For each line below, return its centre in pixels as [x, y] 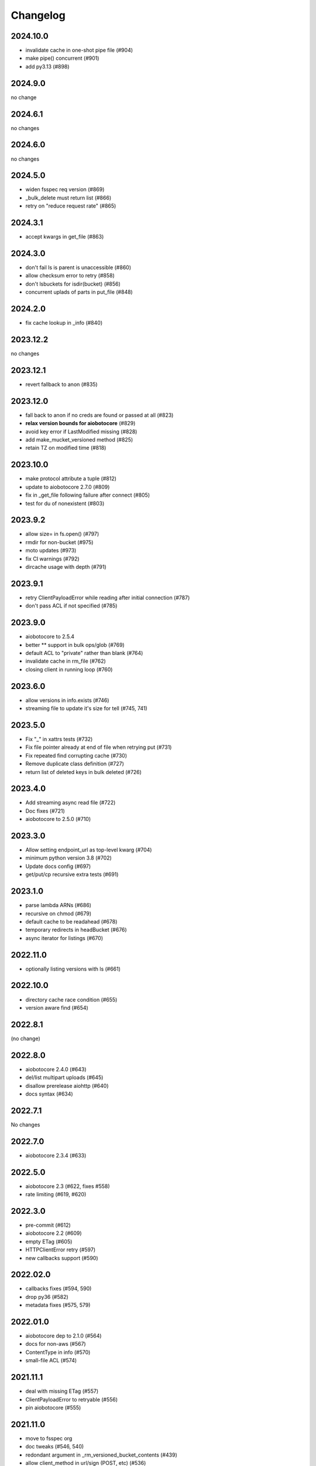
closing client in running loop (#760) [69, 669]
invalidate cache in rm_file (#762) [66, 661]
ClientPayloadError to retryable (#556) [72, 1399]
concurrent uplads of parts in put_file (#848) [79, 292]
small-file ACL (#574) [51, 1360]
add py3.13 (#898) [47, 66]
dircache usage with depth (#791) [66, 566]
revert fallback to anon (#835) [61, 384]
